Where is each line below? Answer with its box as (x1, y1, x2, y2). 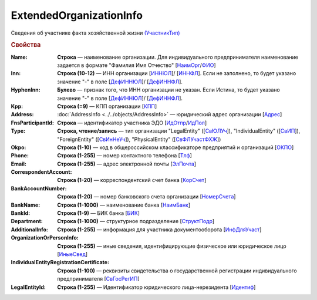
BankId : (11, 210, 31, 217)
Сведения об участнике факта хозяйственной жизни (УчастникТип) (11, 29, 180, 36)
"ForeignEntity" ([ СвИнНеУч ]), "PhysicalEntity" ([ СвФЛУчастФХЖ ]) (57, 136, 221, 143)
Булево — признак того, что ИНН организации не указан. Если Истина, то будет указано (57, 86, 280, 93)
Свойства (11, 41, 41, 49)
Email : (11, 160, 26, 167)
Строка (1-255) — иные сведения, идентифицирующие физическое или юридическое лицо (57, 242, 287, 250)
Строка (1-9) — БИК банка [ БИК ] (57, 210, 140, 217)
